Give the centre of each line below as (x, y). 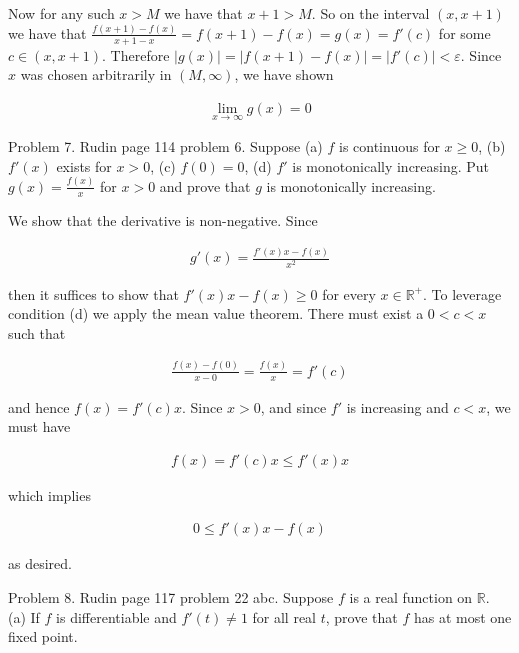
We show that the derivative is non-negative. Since (163, 219)
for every (349, 293)
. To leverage (462, 293)
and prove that (205, 185)
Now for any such (61, 13)
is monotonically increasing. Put (391, 165)
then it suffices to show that (93, 293)
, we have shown (284, 74)
